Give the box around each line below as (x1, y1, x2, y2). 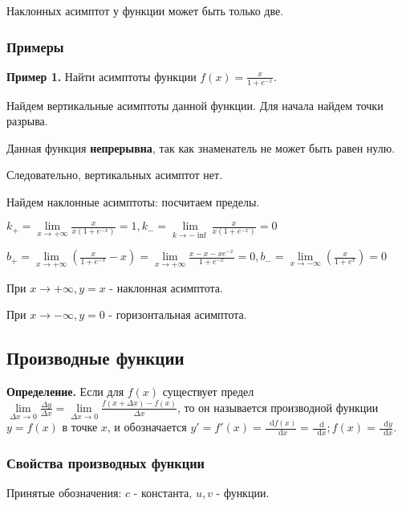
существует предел (162, 382, 254, 399)
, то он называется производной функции (177, 398, 379, 415)
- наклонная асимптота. (109, 279, 223, 296)
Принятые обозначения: (6, 484, 122, 501)
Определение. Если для (6, 382, 124, 399)
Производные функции (6, 345, 185, 370)
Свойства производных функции (6, 453, 205, 473)
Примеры (6, 36, 64, 56)
